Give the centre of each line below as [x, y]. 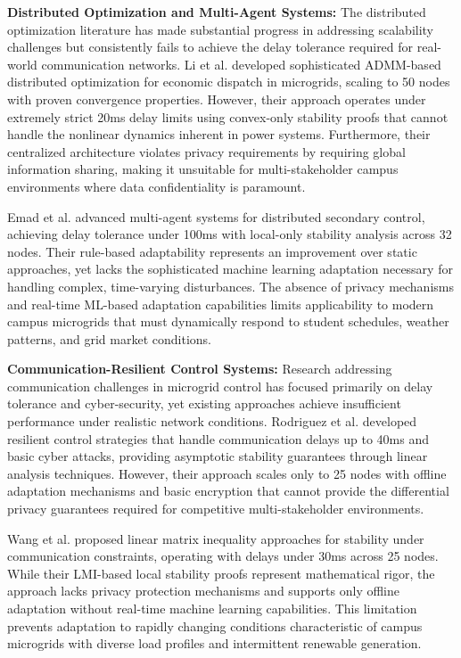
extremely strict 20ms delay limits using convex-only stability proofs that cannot [228, 116]
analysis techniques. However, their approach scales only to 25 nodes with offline [227, 473]
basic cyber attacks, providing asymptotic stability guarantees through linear [218, 456]
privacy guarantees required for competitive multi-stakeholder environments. [216, 509]
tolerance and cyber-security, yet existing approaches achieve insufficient [204, 403]
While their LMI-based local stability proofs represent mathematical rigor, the [221, 573]
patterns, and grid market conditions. [109, 338]
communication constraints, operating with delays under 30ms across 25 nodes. [223, 556]
